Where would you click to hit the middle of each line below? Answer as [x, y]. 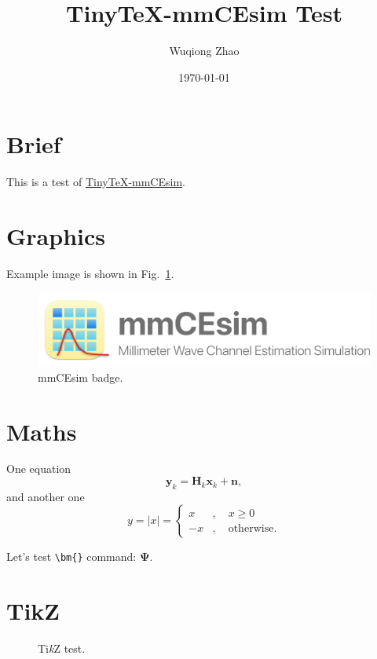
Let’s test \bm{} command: [71, 556]
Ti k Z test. [62, 648]
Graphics [56, 236]
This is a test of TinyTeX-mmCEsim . [96, 182]
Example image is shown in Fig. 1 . [90, 273]
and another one [46, 496]
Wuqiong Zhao [204, 51]
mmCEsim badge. [81, 377]
